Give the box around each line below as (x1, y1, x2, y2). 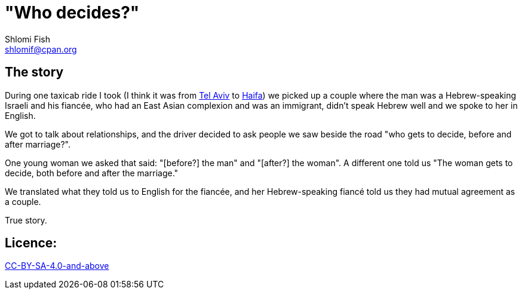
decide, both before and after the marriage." (5, 167, 179, 178)
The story (5, 65, 64, 80)
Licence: (5, 235, 57, 251)
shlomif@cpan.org (5, 44, 77, 54)
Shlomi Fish (5, 33, 50, 44)
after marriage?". (5, 139, 70, 149)
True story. (5, 215, 47, 225)
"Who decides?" (5, 2, 140, 23)
